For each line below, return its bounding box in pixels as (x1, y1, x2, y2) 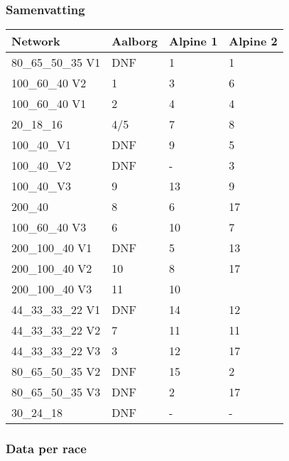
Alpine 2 (229, 33, 278, 50)
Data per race (6, 440, 87, 457)
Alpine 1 (169, 33, 218, 50)
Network (11, 33, 60, 50)
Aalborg (111, 33, 158, 50)
